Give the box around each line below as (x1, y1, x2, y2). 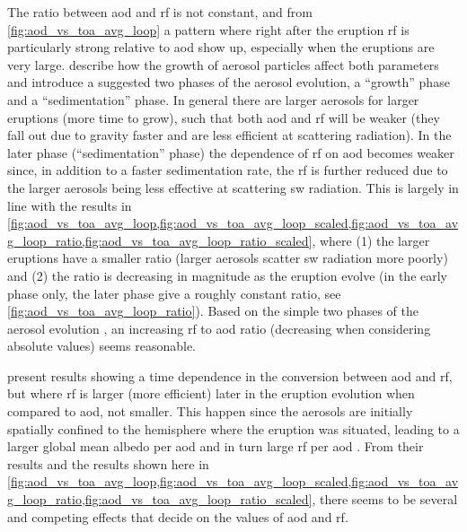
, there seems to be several (312, 490, 458, 509)
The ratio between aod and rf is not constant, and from (7, 3, 313, 21)
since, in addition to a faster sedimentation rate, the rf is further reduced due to (7, 161, 448, 179)
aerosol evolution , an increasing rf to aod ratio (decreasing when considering (7, 318, 431, 337)
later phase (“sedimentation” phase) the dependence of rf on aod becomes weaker (7, 143, 454, 161)
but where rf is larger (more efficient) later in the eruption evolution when (7, 384, 415, 403)
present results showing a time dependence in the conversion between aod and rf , (7, 366, 453, 385)
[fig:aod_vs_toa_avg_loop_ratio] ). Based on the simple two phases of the (7, 301, 419, 320)
